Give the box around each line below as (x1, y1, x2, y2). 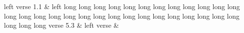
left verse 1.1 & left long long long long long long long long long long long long (4, 1, 240, 11)
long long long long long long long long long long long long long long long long (4, 11, 240, 21)
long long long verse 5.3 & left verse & (4, 20, 119, 30)
